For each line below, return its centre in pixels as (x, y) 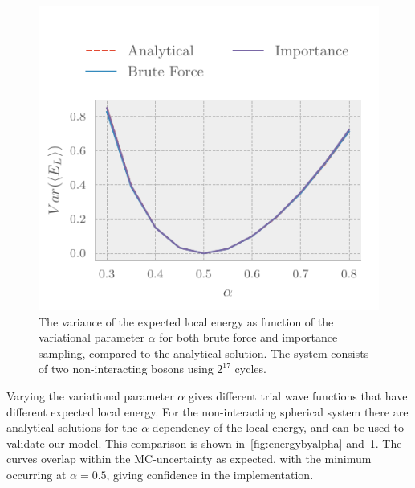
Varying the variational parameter (90, 395)
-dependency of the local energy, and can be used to (277, 427)
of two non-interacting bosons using (126, 369)
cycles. (250, 369)
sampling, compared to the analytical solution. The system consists (204, 353)
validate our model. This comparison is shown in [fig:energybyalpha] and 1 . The (204, 443)
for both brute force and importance (248, 337)
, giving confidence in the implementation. (210, 474)
